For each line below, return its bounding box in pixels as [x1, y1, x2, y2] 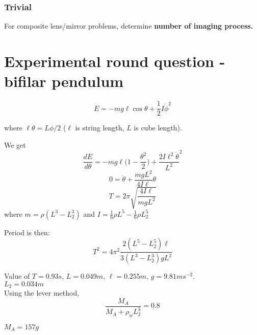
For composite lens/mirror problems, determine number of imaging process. [4, 20, 253, 31]
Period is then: [4, 227, 50, 237]
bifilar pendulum [4, 71, 124, 92]
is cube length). [134, 122, 182, 133]
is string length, [75, 122, 124, 133]
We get [4, 139, 26, 150]
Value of [4, 271, 30, 281]
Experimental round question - [4, 51, 225, 71]
